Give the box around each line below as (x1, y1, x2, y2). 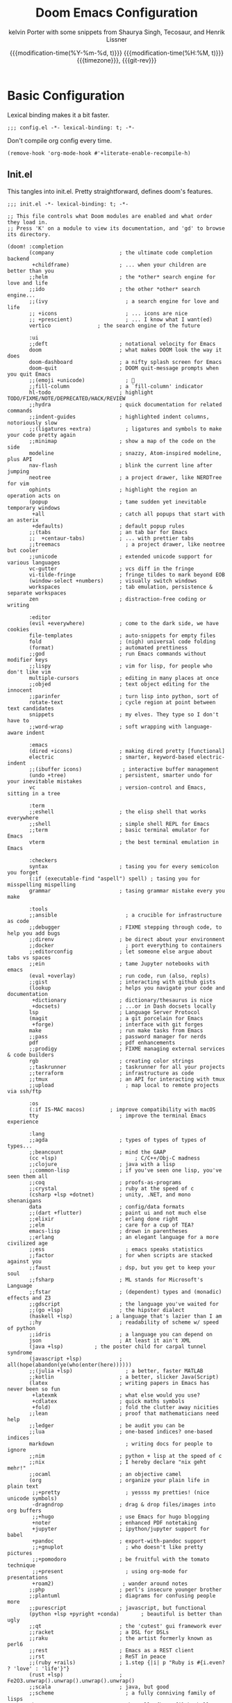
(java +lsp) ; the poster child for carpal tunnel (28, 1343, 207, 1350)
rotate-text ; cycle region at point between (28, 699, 216, 706)
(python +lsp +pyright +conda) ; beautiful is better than (28, 1610, 222, 1618)
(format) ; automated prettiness (28, 644, 188, 651)
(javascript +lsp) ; (28, 1355, 123, 1362)
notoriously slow (7, 419, 58, 426)
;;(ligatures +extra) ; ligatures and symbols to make (28, 425, 222, 432)
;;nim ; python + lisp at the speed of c (28, 1452, 222, 1459)
